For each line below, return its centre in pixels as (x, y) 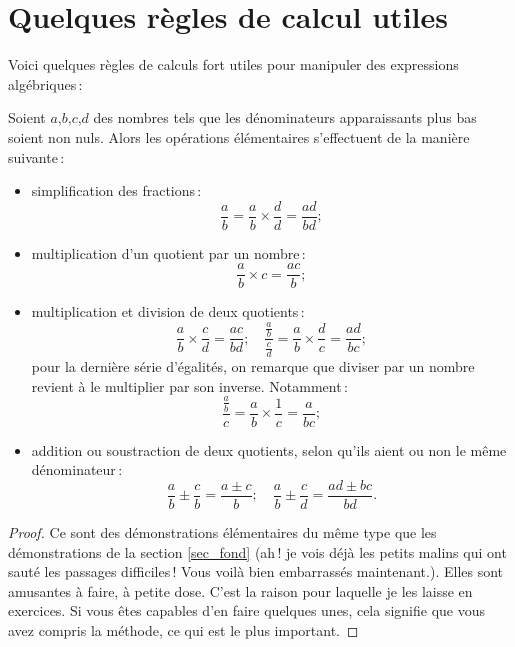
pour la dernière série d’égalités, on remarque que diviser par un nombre (253, 366)
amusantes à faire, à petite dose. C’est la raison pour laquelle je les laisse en (240, 590)
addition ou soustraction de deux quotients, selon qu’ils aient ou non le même (269, 449)
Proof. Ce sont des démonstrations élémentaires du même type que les (222, 532)
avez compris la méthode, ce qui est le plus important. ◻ (183, 629)
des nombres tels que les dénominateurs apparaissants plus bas (285, 117)
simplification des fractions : (116, 190)
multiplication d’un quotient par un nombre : (168, 252)
